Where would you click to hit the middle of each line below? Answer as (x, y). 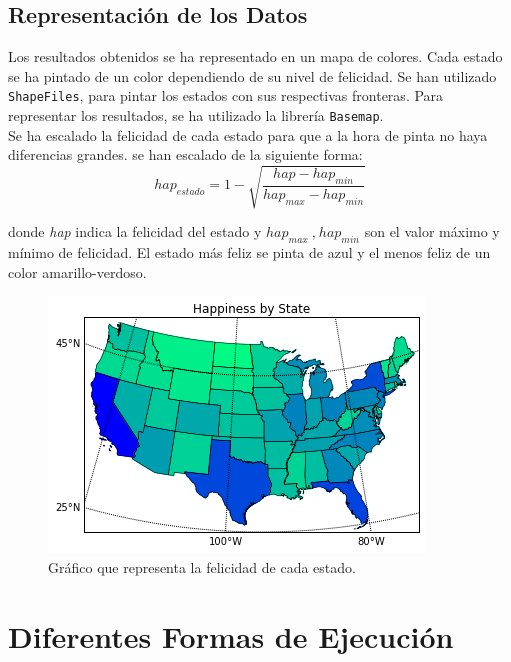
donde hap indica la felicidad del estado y (135, 231)
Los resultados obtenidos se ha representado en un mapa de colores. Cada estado (255, 56)
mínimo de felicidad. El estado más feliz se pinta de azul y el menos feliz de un (249, 252)
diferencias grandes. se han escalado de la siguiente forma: (185, 154)
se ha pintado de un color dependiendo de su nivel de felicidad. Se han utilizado (252, 75)
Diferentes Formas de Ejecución (231, 635)
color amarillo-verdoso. (77, 271)
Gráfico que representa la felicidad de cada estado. (202, 567)
